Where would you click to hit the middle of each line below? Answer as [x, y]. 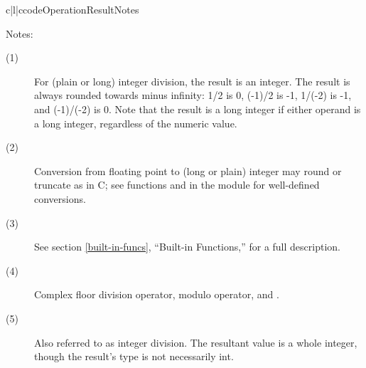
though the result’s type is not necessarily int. [134, 356]
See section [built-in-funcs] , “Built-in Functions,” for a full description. [187, 247]
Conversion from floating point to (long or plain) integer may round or [188, 170]
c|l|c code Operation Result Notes [72, 9]
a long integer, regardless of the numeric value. [136, 123]
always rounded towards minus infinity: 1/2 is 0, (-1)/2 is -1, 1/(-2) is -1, [193, 95]
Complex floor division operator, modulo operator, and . [157, 294]
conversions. [60, 198]
